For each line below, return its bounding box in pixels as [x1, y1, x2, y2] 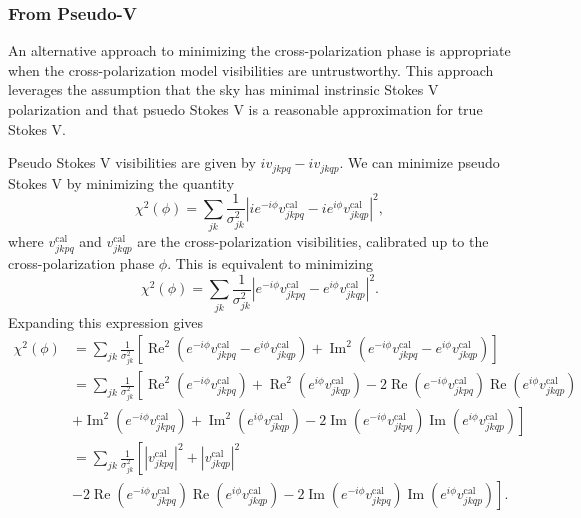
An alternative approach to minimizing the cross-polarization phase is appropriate [8, 40, 511, 61]
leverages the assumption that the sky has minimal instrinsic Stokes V [8, 79, 439, 100]
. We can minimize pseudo [339, 152, 500, 173]
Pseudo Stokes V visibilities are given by [8, 152, 256, 173]
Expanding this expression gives [8, 311, 204, 332]
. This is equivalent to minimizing [167, 253, 374, 274]
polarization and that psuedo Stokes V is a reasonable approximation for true [8, 99, 483, 119]
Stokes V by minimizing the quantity [8, 172, 235, 193]
